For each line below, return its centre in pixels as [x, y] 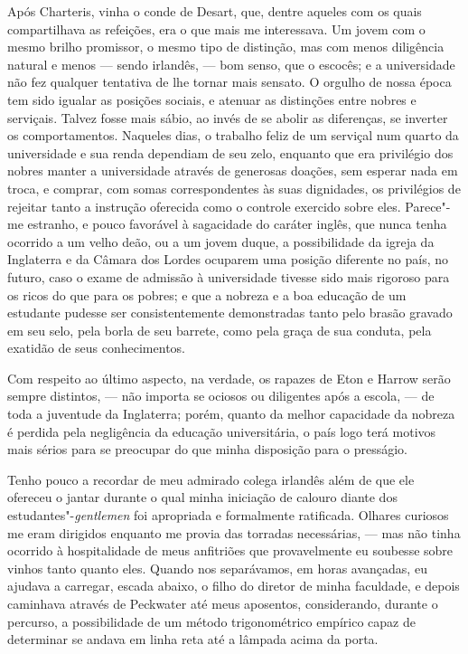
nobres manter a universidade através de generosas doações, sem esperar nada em [233, 171]
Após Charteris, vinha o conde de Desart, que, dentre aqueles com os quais [215, 11]
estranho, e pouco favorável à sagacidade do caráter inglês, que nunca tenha [237, 224]
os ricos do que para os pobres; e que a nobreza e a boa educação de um [207, 294]
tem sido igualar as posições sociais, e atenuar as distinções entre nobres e [212, 99]
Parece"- [428, 206]
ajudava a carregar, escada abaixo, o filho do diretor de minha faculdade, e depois [234, 586]
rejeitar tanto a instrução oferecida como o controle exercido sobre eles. [204, 206]
